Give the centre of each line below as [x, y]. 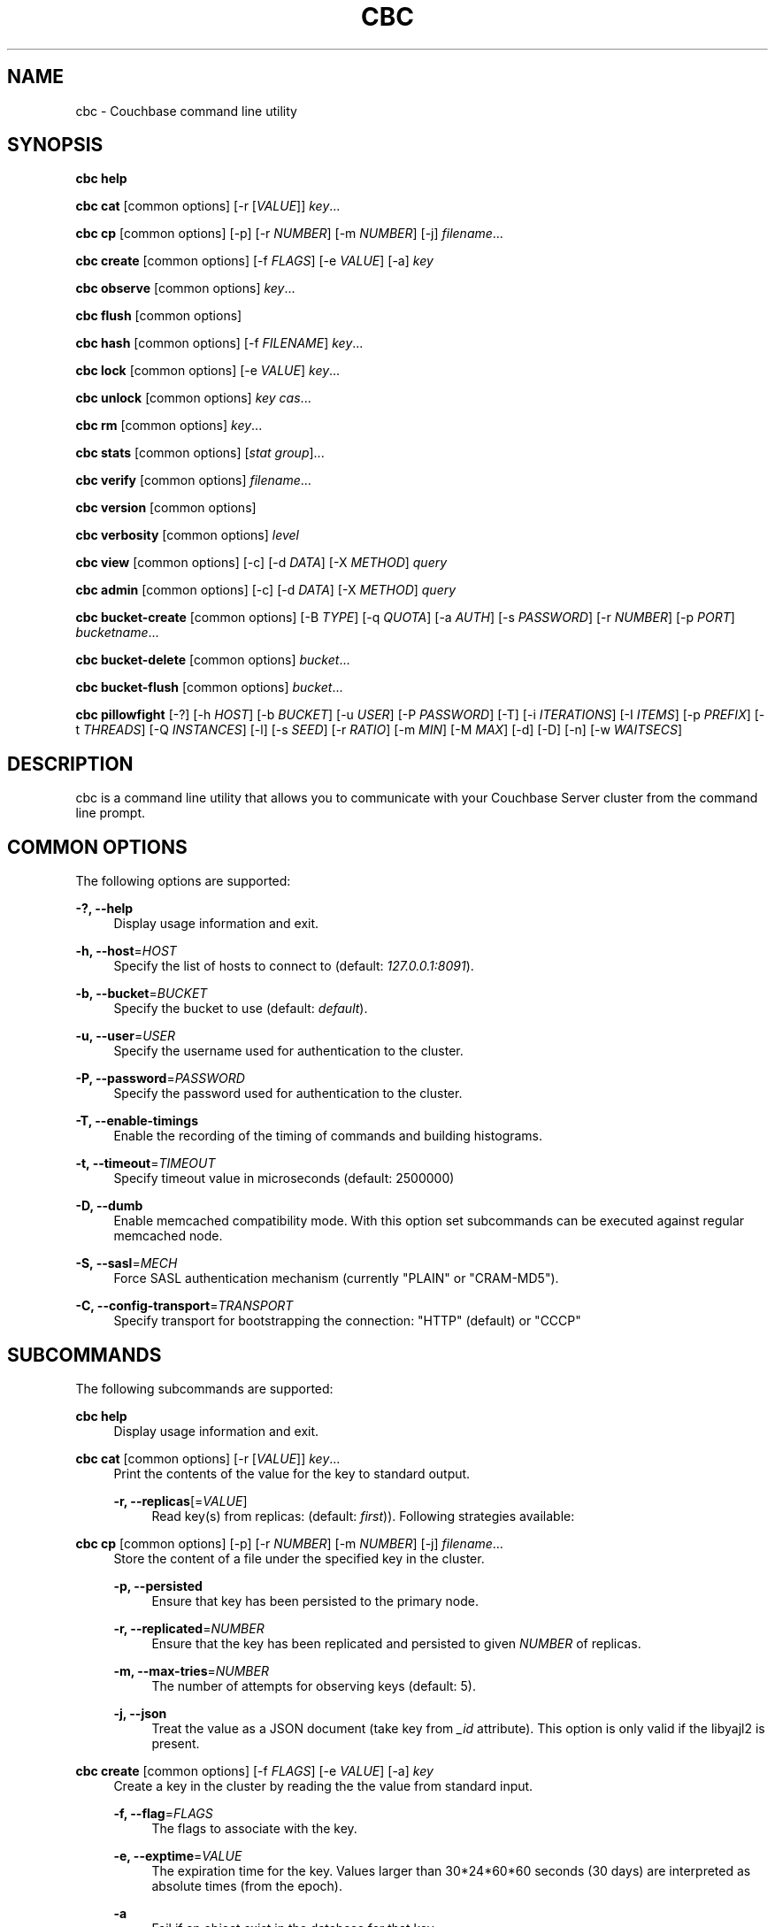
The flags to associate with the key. [254, 1828]
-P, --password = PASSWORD [160, 1079]
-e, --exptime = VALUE [178, 1855]
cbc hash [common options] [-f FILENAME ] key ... [219, 343]
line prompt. [110, 813]
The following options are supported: [183, 881]
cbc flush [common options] [159, 316]
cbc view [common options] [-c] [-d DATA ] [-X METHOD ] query [261, 563]
